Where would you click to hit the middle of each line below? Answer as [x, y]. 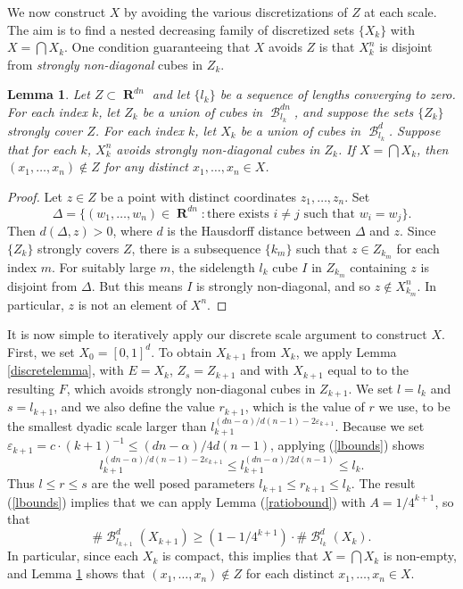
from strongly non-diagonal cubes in [105, 64]
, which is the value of [305, 406]
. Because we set [380, 425]
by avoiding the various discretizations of [236, 12]
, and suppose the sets [354, 111]
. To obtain [182, 351]
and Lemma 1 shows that [76, 573]
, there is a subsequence [196, 249]
